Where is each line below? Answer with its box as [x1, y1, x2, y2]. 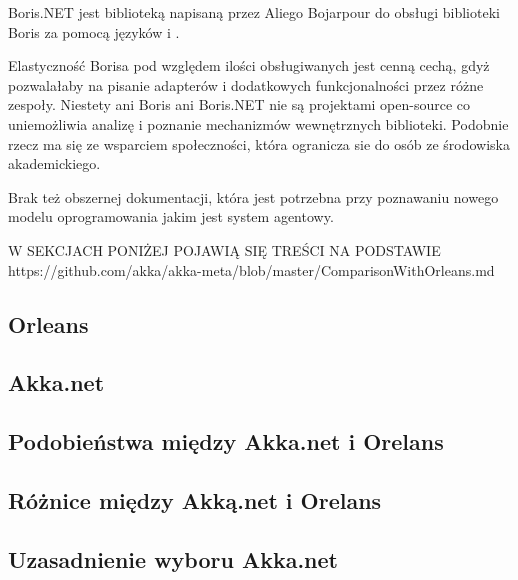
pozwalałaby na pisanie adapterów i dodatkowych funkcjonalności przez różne [8, 74, 484, 95]
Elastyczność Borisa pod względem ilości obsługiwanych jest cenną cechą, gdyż [8, 55, 490, 76]
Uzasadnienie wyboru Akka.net [8, 543, 338, 574]
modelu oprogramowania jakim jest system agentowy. [8, 206, 334, 227]
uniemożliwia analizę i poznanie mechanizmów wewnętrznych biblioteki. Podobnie [8, 113, 509, 134]
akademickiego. [8, 153, 101, 174]
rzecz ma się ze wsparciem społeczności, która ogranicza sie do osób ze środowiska [8, 133, 510, 154]
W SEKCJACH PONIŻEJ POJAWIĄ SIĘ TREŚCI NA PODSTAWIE [8, 239, 441, 260]
